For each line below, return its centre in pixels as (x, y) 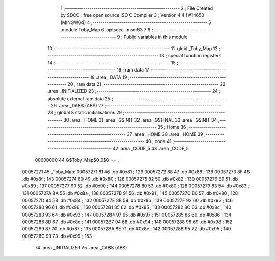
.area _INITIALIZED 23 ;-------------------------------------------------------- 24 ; (134, 91)
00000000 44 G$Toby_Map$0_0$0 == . (77, 160)
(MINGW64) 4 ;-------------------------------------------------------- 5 (136, 22)
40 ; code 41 (158, 141)
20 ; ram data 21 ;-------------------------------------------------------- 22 (146, 84)
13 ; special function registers (190, 56)
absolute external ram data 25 (79, 98)
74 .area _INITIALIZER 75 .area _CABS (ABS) (81, 248)
